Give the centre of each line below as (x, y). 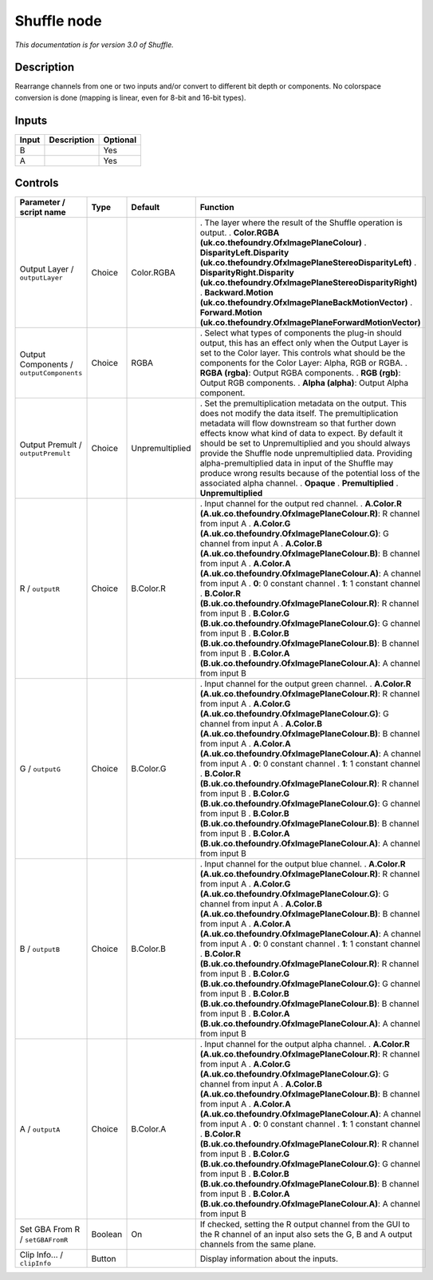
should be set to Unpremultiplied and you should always (305, 443)
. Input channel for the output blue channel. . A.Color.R (303, 864)
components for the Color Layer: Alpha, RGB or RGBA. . (304, 363)
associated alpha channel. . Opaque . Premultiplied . (299, 483)
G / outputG (40, 769)
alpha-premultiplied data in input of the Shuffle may (297, 463)
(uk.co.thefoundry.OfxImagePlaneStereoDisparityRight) (309, 283)
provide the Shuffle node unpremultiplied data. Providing (306, 454)
